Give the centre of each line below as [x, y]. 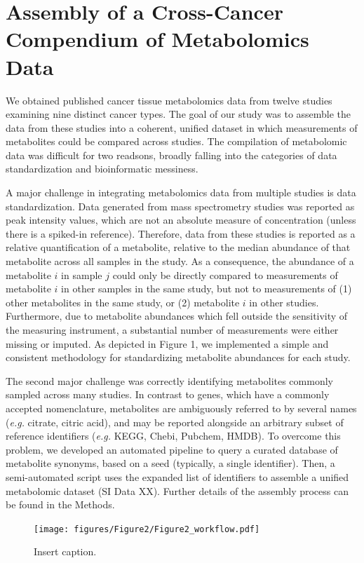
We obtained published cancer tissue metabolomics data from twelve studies [169, 100]
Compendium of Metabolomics [157, 39]
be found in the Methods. [60, 504]
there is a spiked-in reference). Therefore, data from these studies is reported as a [181, 233]
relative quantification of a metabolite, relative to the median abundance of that [178, 247]
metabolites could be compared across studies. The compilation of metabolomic [176, 141]
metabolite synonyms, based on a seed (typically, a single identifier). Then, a [170, 463]
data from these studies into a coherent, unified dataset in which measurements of [182, 127]
